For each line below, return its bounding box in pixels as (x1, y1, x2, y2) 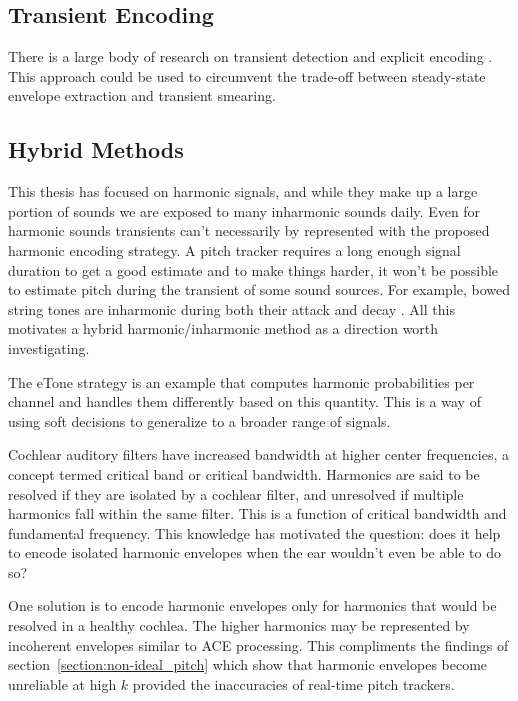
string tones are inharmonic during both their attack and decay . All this (8, 298, 455, 319)
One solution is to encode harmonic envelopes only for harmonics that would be (8, 595, 497, 616)
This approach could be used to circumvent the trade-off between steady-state (8, 65, 486, 86)
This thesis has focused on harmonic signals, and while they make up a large (8, 181, 478, 202)
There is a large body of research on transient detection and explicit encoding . (8, 46, 493, 67)
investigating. (8, 337, 90, 358)
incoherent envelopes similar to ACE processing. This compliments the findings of (8, 634, 509, 655)
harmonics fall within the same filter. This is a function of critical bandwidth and (8, 503, 507, 524)
